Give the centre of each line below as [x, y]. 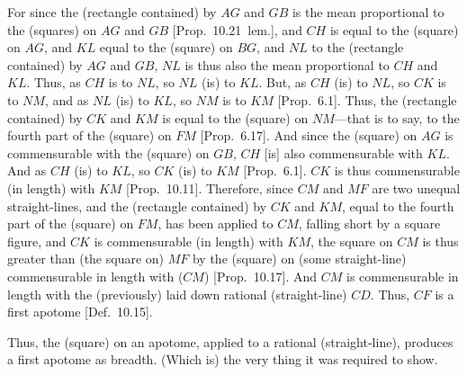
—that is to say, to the [397, 117]
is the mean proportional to [368, 12]
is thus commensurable [397, 170]
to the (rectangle [358, 47]
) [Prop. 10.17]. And [260, 276]
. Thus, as [54, 82]
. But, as [283, 82]
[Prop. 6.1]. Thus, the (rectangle [367, 99]
